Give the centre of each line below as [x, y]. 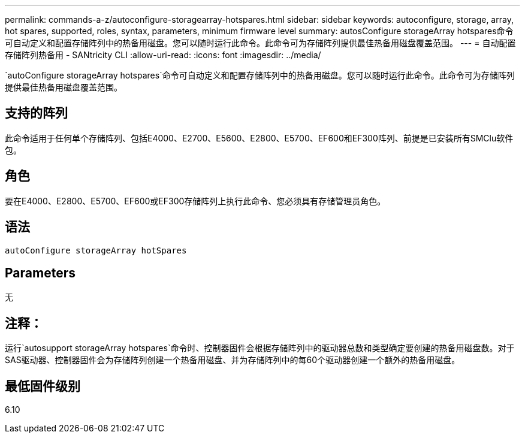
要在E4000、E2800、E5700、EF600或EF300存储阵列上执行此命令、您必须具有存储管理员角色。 [195, 201]
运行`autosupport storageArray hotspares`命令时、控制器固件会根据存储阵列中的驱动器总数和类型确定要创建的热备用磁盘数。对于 [260, 348]
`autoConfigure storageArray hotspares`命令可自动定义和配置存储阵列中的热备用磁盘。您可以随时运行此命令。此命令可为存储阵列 [260, 75]
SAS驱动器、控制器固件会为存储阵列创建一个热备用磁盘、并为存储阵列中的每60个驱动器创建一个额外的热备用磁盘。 [233, 360]
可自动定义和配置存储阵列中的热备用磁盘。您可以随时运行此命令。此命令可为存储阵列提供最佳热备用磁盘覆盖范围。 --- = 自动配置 [260, 43]
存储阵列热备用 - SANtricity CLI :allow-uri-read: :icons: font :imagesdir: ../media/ [163, 55]
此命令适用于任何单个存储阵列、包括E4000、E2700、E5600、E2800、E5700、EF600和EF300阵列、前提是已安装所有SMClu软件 [259, 138]
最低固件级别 [43, 386]
